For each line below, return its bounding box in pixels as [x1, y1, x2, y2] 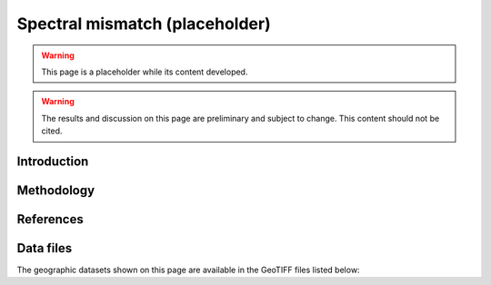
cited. [41, 125, 63, 136]
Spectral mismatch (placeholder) [16, 14, 272, 34]
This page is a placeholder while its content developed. [41, 66, 248, 77]
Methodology [16, 182, 95, 198]
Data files [16, 241, 73, 256]
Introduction [16, 153, 89, 169]
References [16, 211, 84, 227]
